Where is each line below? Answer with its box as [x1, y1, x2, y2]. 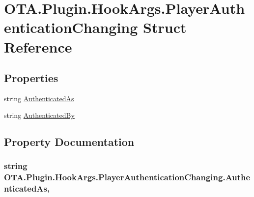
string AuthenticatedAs [4, 93, 74, 103]
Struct [143, 17, 187, 37]
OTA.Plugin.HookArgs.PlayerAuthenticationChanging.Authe [4, 170, 251, 183]
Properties [4, 70, 58, 85]
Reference [4, 36, 72, 56]
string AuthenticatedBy [4, 110, 75, 120]
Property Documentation [4, 134, 135, 149]
